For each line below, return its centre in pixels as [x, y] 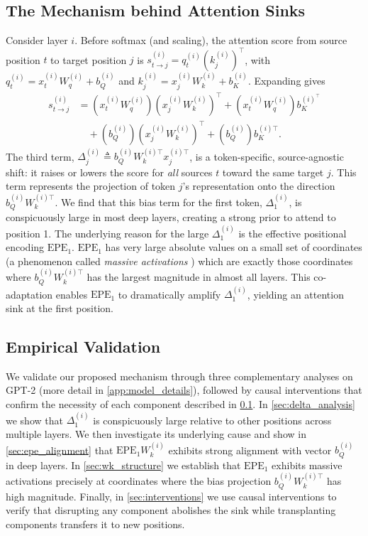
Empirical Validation [83, 347]
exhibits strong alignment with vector [250, 450]
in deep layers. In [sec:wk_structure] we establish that [123, 465]
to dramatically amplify [169, 294]
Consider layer [37, 40]
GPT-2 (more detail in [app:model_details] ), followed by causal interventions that [184, 390]
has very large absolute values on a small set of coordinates [234, 247]
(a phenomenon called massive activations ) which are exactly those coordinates [179, 261]
